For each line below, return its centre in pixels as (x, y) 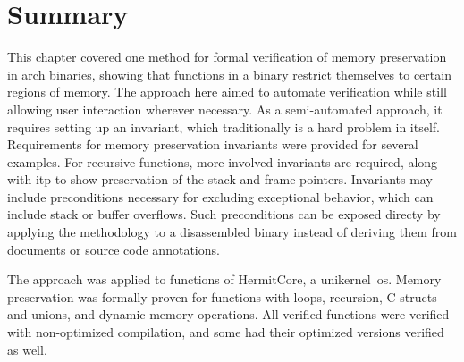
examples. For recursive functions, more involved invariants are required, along (223, 161)
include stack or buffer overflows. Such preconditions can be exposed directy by (224, 214)
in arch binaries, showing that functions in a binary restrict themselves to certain (229, 74)
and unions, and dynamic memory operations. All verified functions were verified (228, 314)
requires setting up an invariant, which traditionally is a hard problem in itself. (224, 126)
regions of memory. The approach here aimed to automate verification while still (227, 92)
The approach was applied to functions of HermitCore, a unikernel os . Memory (224, 279)
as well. (27, 349)
